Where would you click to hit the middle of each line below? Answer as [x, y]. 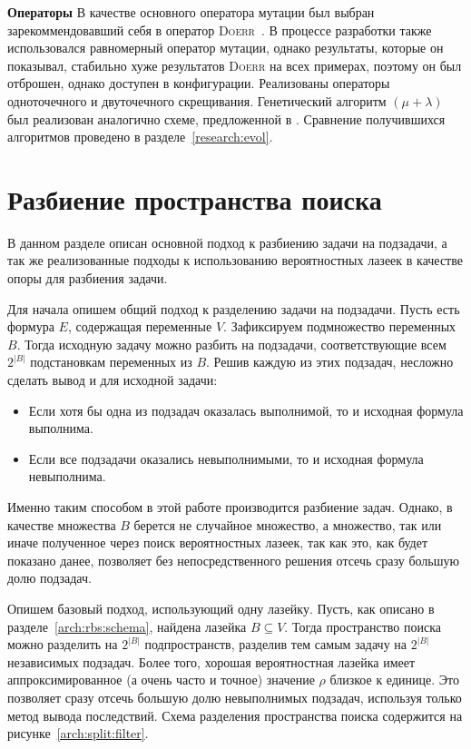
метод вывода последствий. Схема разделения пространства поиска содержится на [235, 715]
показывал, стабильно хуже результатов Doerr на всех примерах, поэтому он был [235, 65]
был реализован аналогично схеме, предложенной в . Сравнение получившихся [226, 118]
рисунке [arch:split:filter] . [78, 733]
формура [31, 326]
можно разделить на [63, 644]
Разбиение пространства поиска [195, 198]
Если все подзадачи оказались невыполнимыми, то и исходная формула [226, 458]
